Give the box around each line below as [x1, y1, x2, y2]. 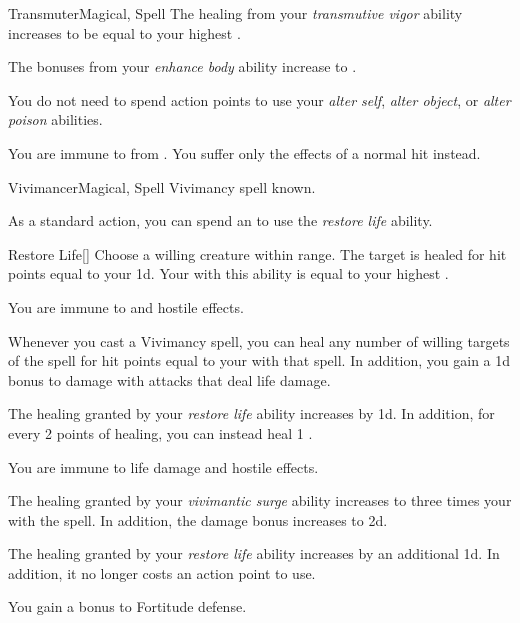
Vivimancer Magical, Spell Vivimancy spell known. [8, 176, 316, 197]
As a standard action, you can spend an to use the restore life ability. [8, 210, 433, 231]
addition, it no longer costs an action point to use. [8, 562, 316, 583]
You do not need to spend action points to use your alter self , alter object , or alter [8, 89, 511, 110]
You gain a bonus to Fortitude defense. [8, 596, 247, 617]
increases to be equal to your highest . [8, 22, 241, 43]
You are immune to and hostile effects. [8, 296, 244, 317]
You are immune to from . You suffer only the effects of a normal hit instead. [8, 142, 481, 163]
